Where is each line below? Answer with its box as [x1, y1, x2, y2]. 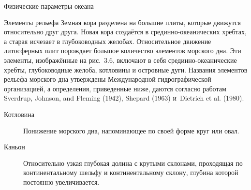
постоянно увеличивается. [23, 176, 100, 187]
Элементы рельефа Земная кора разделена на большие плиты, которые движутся [4, 17, 241, 27]
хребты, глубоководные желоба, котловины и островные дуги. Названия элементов [4, 64, 248, 74]
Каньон [4, 142, 25, 152]
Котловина [4, 109, 35, 119]
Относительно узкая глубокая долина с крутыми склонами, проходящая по [23, 158, 243, 168]
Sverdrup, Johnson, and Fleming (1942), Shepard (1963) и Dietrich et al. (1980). [4, 93, 244, 103]
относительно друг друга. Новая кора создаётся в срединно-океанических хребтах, [4, 27, 247, 37]
